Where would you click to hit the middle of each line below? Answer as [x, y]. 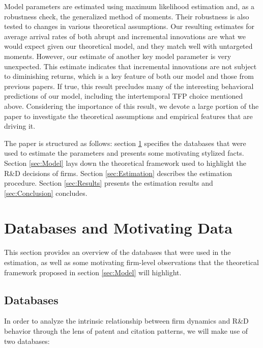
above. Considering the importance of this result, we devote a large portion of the [131, 106]
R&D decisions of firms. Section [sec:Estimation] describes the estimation [118, 173]
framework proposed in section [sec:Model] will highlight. [93, 272]
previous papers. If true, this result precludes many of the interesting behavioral [129, 86]
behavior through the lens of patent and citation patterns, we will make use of [126, 330]
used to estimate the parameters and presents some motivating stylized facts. [124, 153]
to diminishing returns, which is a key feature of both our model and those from [129, 76]
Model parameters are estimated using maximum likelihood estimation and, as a [129, 6]
